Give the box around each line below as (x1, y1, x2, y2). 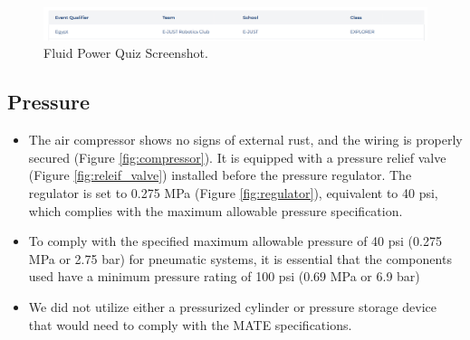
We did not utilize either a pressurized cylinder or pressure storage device (28, 297, 437, 316)
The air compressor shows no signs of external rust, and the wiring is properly (28, 130, 463, 149)
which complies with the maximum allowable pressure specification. (28, 201, 403, 220)
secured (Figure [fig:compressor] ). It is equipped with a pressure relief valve (28, 147, 446, 166)
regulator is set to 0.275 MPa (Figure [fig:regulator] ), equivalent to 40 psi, (28, 184, 438, 203)
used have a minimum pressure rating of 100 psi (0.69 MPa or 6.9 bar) (28, 267, 420, 286)
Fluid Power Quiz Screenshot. (43, 43, 208, 62)
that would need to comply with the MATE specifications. (28, 315, 352, 334)
